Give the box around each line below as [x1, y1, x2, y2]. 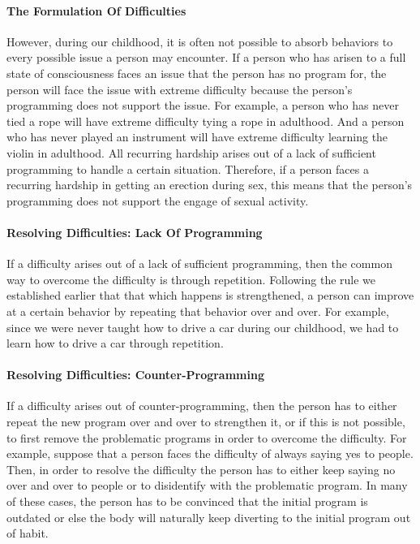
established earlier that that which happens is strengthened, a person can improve [6, 287, 414, 304]
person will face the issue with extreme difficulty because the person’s [6, 80, 353, 97]
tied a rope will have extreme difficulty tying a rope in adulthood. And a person [6, 112, 405, 129]
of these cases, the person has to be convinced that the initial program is [6, 493, 368, 510]
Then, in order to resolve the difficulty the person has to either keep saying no [6, 460, 396, 477]
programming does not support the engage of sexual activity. [6, 192, 309, 209]
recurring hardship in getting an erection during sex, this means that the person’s [6, 176, 413, 193]
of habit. [6, 525, 49, 542]
